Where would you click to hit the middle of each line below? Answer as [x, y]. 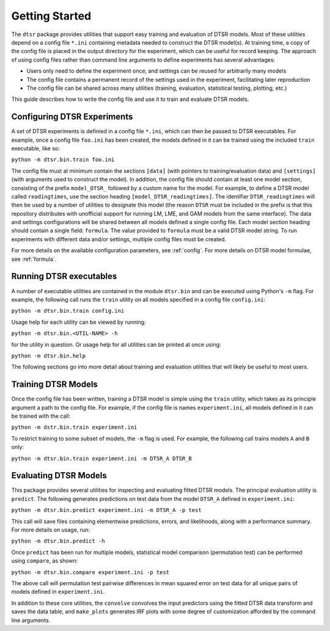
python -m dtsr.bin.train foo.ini [63, 160]
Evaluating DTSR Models [59, 476]
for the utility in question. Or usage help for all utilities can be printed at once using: [116, 345]
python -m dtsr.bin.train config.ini [68, 311]
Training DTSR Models [54, 385]
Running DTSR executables [64, 276]
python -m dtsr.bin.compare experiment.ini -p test [90, 572]
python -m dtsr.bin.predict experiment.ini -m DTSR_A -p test [106, 510]
